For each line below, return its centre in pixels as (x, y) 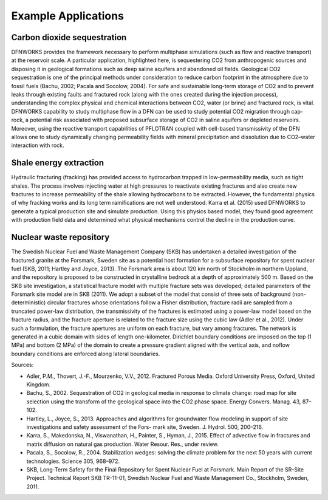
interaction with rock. (38, 145)
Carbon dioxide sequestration (69, 37)
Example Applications (68, 16)
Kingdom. (39, 384)
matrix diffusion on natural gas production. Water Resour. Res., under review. (122, 444)
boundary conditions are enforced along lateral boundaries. (86, 354)
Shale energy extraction (58, 163)
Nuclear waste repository (60, 237)
